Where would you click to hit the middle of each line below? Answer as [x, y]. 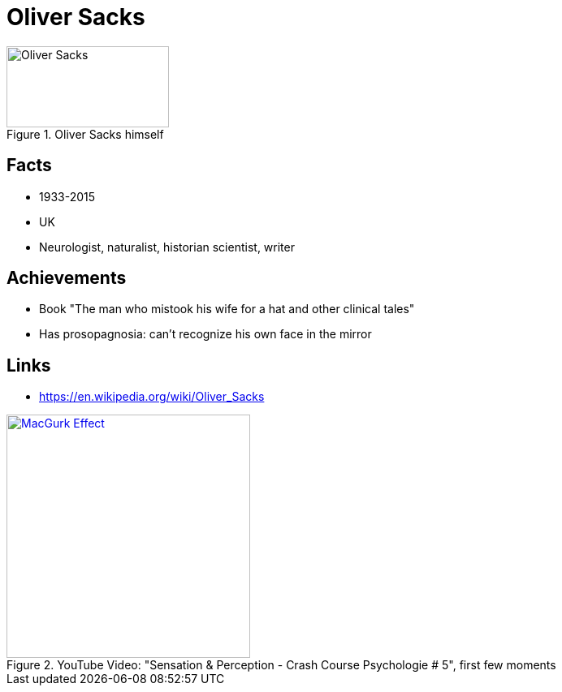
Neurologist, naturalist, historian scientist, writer [167, 247]
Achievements [67, 278]
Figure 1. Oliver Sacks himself [85, 134]
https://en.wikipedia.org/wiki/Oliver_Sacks [152, 397]
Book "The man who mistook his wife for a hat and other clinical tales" [227, 309]
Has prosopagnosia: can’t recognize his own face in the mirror [205, 334]
